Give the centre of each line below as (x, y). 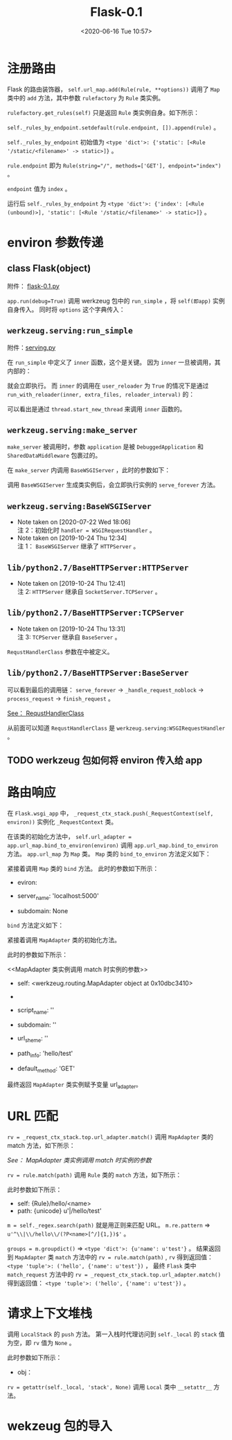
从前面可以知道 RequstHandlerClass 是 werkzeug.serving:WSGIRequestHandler (116, 728)
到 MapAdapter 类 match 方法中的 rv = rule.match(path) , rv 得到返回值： (110, 1257)
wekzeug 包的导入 (60, 1426)
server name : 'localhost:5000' (58, 896)
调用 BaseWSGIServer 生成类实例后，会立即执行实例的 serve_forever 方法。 (113, 485)
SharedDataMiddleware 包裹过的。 (54, 456)
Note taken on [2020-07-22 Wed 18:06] (74, 522)
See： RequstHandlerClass (46, 713)
